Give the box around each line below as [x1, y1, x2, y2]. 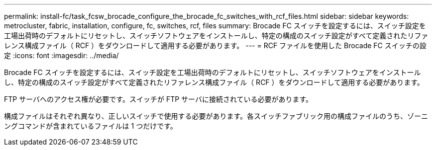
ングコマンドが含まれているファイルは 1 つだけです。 [4, 122, 177, 130]
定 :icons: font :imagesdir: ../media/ [4, 51, 119, 60]
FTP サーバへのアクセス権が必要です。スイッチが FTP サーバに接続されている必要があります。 [4, 95, 313, 103]
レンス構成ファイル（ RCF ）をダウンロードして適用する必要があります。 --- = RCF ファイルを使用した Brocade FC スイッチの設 [4, 41, 427, 50]
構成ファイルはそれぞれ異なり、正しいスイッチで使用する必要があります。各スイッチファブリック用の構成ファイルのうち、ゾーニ [4, 112, 429, 120]
